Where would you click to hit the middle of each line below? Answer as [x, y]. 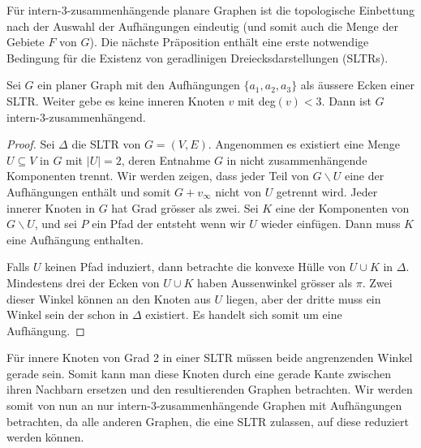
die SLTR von [106, 144]
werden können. [45, 437]
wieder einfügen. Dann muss [331, 224]
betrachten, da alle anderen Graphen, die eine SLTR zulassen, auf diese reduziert [208, 421]
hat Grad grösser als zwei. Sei [185, 207]
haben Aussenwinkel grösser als [274, 282]
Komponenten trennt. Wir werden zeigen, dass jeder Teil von [158, 176]
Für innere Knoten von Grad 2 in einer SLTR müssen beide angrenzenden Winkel [210, 358]
